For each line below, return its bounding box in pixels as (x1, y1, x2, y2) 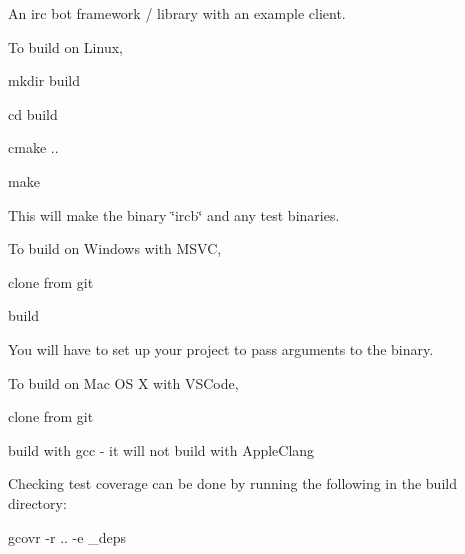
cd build (8, 103, 58, 124)
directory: (8, 492, 67, 513)
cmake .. (8, 137, 59, 158)
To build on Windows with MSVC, (8, 238, 222, 259)
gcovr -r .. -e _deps (8, 526, 126, 547)
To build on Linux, (8, 36, 123, 57)
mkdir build (8, 70, 81, 91)
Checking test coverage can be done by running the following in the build (8, 473, 457, 494)
